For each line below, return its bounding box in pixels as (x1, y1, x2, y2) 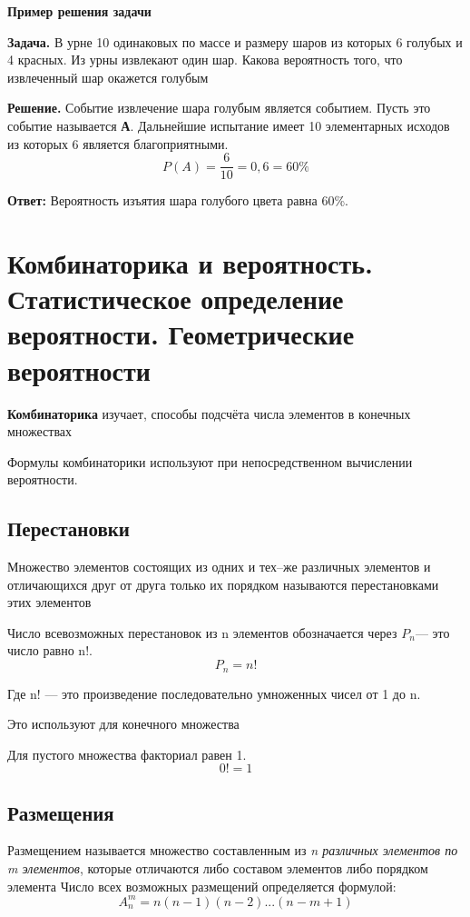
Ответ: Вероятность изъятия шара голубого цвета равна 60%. (7, 191, 348, 210)
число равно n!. (7, 641, 93, 660)
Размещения (7, 798, 114, 826)
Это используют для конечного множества (7, 714, 240, 733)
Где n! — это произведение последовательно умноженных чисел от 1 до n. (7, 683, 421, 703)
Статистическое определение (7, 280, 344, 317)
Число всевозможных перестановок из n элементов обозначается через (7, 623, 397, 642)
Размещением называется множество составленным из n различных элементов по (7, 841, 458, 860)
